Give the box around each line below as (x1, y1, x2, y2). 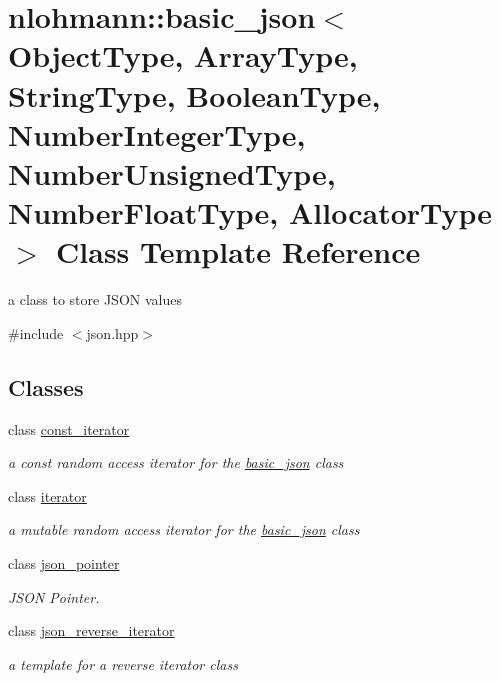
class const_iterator (8, 418, 130, 439)
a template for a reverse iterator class (8, 653, 238, 674)
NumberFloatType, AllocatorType (8, 192, 493, 233)
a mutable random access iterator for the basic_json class (8, 519, 360, 540)
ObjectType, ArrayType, (8, 35, 358, 76)
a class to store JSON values (8, 289, 182, 310)
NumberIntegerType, (8, 113, 306, 154)
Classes (8, 371, 84, 402)
